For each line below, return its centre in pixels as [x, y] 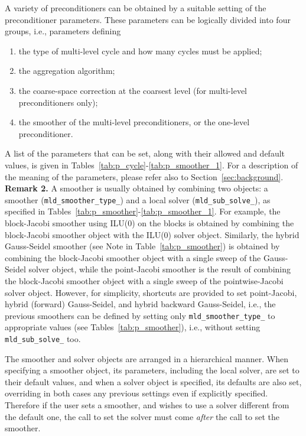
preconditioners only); [58, 102]
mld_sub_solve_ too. [43, 338]
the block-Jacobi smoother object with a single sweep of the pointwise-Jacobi [144, 280]
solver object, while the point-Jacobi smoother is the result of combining [160, 269]
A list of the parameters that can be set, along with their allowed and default [145, 153]
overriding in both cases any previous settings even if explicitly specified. [136, 393]
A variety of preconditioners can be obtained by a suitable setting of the [136, 8]
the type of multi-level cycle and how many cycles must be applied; [140, 51]
